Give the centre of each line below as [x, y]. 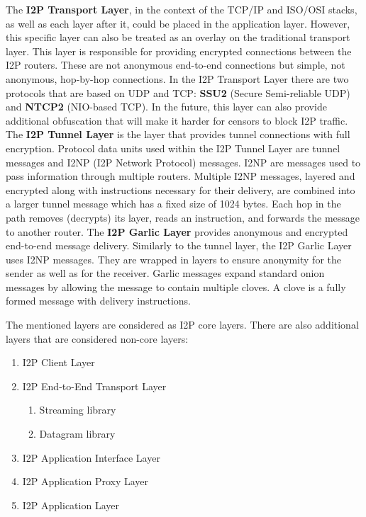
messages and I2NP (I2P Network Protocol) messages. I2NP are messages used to [183, 162]
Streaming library [78, 410]
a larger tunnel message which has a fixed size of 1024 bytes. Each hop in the [173, 204]
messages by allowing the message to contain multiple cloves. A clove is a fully [176, 286]
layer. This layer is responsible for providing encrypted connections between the [179, 51]
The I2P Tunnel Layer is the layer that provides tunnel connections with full [178, 134]
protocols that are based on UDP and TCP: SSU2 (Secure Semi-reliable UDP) [178, 92]
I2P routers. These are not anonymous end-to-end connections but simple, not [176, 65]
